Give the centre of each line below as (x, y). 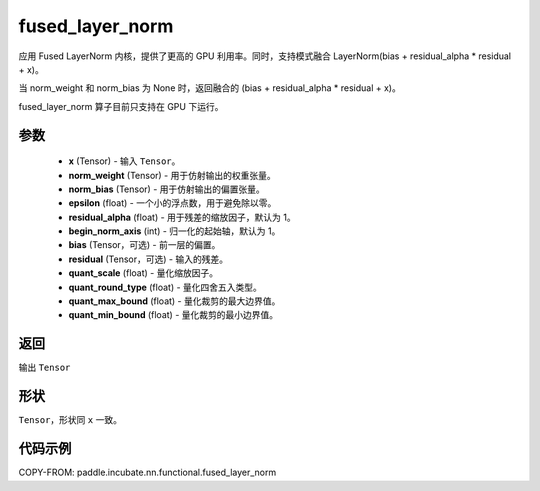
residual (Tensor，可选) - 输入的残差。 (148, 259)
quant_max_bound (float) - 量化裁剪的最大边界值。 (174, 301)
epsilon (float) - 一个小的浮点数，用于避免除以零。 (172, 203)
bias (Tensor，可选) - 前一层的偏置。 (144, 245)
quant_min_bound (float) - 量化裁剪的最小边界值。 (173, 315)
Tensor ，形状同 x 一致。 (70, 420)
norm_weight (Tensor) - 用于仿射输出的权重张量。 (172, 175)
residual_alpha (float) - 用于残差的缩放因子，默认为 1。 (182, 217)
